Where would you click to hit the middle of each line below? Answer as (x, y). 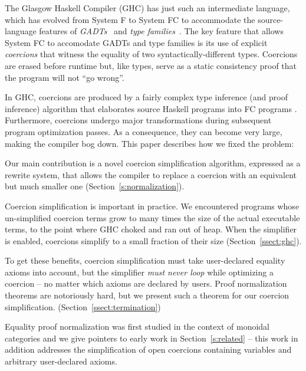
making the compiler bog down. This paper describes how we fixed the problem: (149, 143)
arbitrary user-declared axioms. (61, 361)
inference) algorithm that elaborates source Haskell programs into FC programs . (151, 108)
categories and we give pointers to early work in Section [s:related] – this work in (152, 338)
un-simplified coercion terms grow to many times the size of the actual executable (152, 217)
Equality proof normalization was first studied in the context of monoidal (137, 326)
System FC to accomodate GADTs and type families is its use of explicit (136, 42)
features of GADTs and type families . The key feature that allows (161, 31)
